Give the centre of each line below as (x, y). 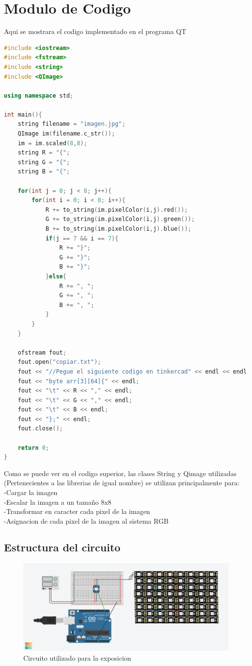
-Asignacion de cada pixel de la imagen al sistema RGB (86, 521)
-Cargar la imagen (31, 492)
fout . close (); (40, 429)
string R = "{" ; (44, 153)
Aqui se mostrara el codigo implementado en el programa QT (95, 31)
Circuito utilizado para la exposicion (77, 657)
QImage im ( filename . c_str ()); (66, 134)
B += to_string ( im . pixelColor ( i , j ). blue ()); (118, 229)
